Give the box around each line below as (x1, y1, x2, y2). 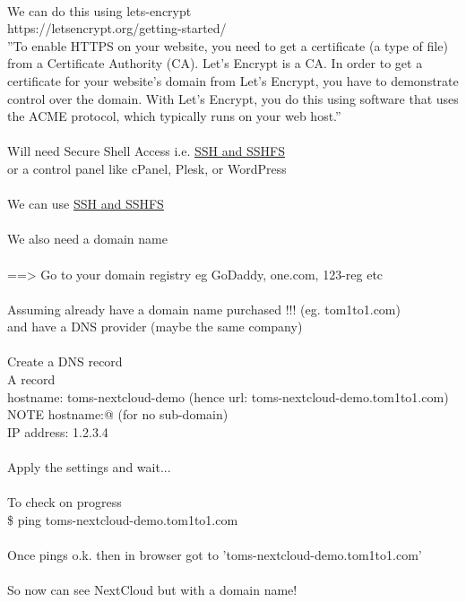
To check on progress (7, 493, 122, 512)
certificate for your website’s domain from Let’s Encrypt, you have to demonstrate (7, 71, 459, 90)
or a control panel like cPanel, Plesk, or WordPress (7, 159, 287, 177)
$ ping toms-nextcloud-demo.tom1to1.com (7, 510, 238, 529)
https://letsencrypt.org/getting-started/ (7, 19, 227, 38)
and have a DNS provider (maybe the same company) (7, 317, 303, 336)
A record (7, 370, 56, 389)
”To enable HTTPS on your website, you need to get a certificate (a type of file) (7, 36, 448, 55)
